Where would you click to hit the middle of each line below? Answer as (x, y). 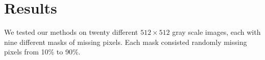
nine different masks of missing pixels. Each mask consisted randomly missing (126, 42)
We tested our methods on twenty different (71, 32)
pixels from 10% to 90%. (42, 52)
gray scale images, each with (216, 32)
